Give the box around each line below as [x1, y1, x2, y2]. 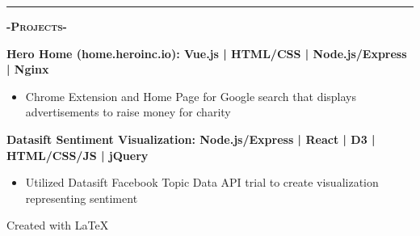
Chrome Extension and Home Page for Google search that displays [25, 87, 357, 104]
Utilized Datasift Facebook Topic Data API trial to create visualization [25, 174, 379, 191]
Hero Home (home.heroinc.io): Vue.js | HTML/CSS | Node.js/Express [6, 44, 407, 61]
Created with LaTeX [6, 217, 109, 234]
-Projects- [6, 18, 67, 34]
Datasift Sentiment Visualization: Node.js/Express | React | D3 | [6, 130, 376, 147]
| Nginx [6, 61, 49, 78]
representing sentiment [25, 189, 138, 206]
